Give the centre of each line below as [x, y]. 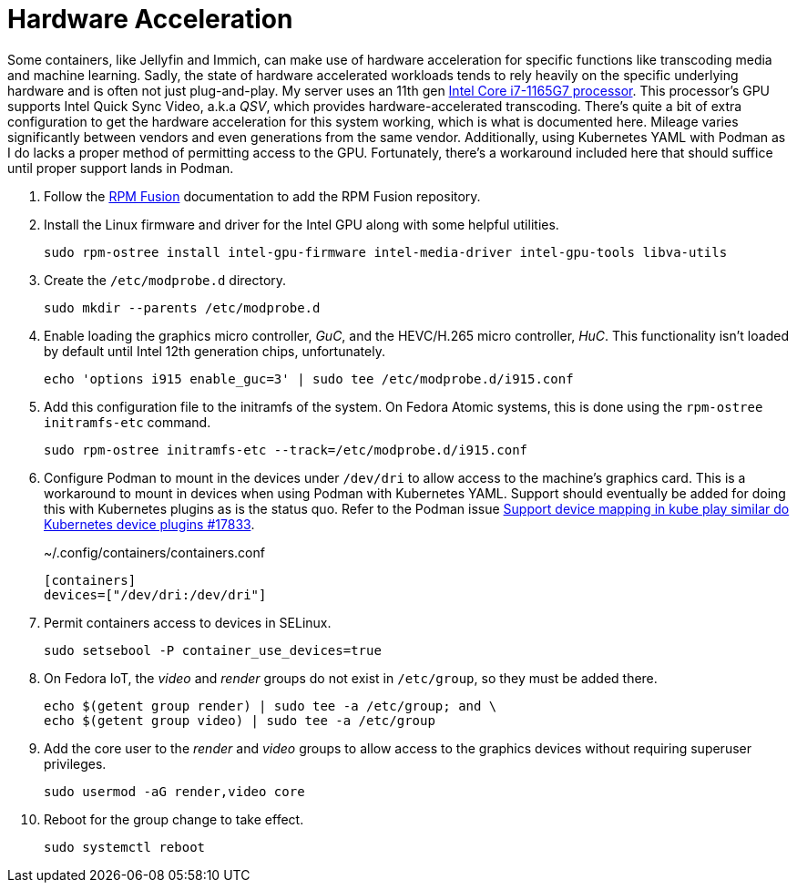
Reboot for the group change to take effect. [174, 819]
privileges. [75, 763]
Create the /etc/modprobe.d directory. [165, 280]
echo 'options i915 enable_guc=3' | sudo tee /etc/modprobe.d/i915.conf [309, 379]
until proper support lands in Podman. [121, 168]
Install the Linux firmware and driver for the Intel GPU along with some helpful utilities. [301, 224]
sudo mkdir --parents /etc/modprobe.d [182, 307]
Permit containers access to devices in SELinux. [188, 622]
